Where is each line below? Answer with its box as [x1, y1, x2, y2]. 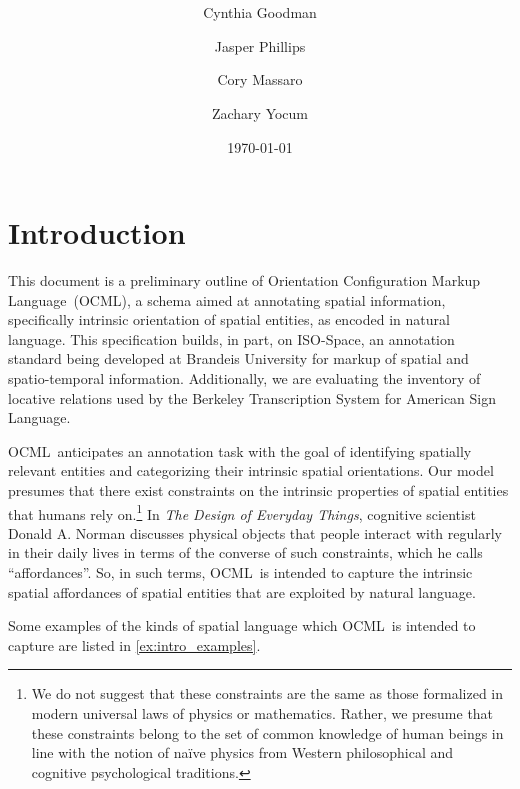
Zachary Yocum [211, 102, 309, 123]
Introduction [8, 212, 186, 253]
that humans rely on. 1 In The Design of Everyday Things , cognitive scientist [8, 500, 476, 524]
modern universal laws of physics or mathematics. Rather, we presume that [31, 702, 494, 723]
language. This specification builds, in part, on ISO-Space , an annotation [8, 328, 455, 349]
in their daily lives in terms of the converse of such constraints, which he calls [8, 542, 483, 563]
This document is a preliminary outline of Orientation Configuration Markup [8, 270, 481, 291]
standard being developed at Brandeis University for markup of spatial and [8, 348, 469, 369]
